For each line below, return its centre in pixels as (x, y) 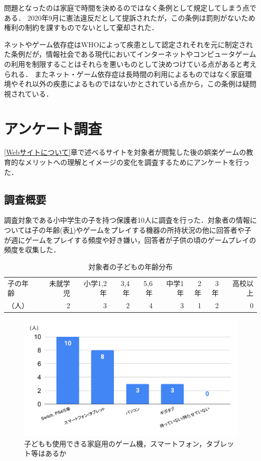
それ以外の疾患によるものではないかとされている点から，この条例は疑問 (137, 84)
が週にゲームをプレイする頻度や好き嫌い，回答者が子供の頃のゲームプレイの (130, 240)
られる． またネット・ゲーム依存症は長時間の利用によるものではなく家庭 (124, 74)
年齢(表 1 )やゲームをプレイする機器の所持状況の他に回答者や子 (149, 230)
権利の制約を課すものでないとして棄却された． (81, 27)
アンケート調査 (53, 128)
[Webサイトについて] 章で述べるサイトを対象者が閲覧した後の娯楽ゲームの (125, 152)
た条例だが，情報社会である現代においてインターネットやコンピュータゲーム (130, 54)
